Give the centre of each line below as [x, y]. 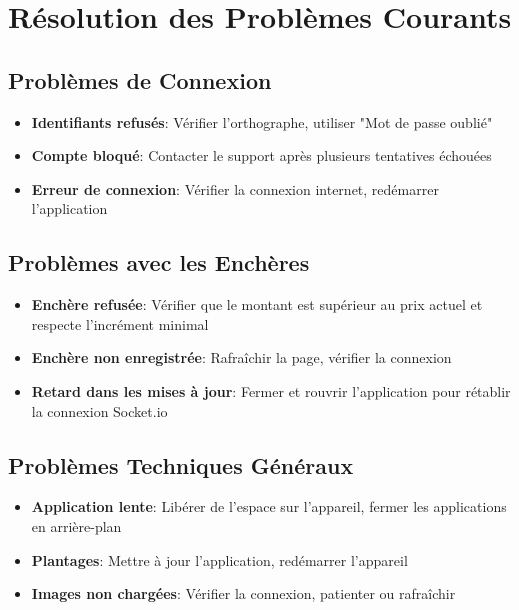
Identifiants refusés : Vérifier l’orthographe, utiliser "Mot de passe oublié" [262, 121]
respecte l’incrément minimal [120, 323]
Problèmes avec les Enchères [159, 262]
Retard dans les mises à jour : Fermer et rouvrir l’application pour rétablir [271, 390]
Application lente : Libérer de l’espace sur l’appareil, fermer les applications [269, 506]
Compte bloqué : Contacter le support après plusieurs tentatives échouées [261, 155]
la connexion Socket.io [99, 410]
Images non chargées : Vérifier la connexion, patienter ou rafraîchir [243, 593]
